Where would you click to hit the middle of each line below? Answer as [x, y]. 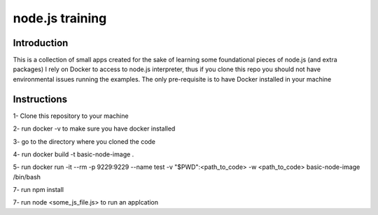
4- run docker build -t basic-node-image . [73, 154]
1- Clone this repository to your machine [71, 116]
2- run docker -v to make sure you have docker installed [94, 128]
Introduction [41, 43]
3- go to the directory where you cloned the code [84, 141]
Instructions [40, 99]
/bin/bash [27, 177]
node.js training [60, 18]
